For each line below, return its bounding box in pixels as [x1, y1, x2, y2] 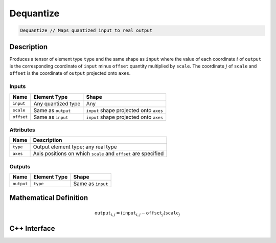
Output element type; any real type [33, 143, 117, 150]
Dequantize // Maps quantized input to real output [20, 28, 153, 33]
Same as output [33, 106, 71, 114]
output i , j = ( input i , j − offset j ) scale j [95, 210, 180, 217]
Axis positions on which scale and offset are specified [33, 150, 164, 157]
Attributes [9, 126, 35, 133]
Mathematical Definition [9, 193, 88, 202]
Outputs [9, 163, 31, 170]
